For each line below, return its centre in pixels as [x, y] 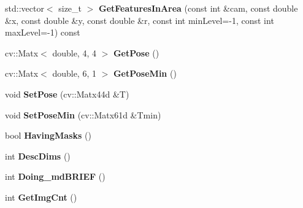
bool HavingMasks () [48, 135]
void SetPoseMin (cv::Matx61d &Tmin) [83, 114]
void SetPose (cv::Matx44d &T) [67, 94]
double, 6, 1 [74, 73]
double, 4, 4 [74, 52]
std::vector [25, 8]
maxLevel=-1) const [43, 32]
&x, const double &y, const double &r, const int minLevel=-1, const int [140, 20]
